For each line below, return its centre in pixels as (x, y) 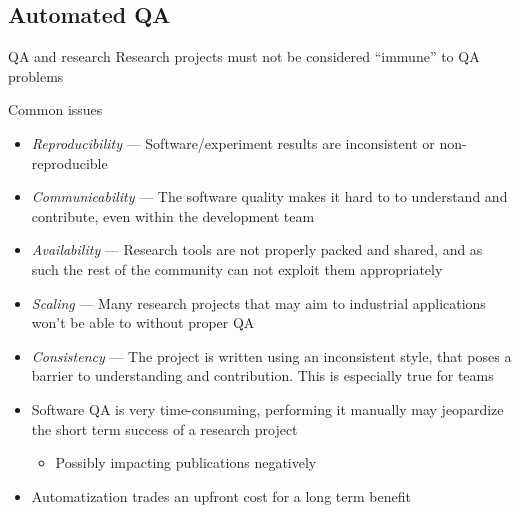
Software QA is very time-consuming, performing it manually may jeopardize (267, 408)
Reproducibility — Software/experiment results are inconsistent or (233, 142)
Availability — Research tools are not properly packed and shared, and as (257, 249)
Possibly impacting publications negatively (186, 462)
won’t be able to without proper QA (143, 322)
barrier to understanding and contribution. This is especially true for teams (262, 375)
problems (36, 75)
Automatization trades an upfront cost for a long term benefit (221, 495)
